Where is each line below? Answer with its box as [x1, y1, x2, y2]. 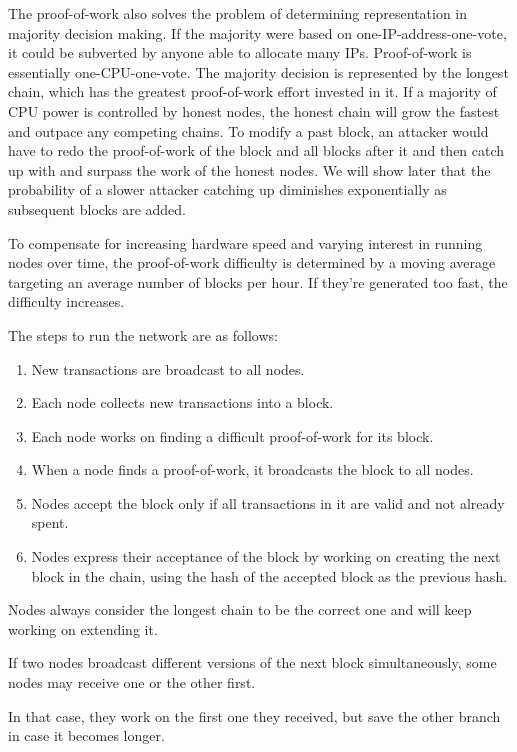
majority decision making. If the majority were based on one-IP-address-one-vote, [8, 22, 507, 43]
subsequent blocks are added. [8, 198, 186, 219]
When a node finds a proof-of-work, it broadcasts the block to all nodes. [31, 459, 474, 480]
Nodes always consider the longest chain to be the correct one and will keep [8, 599, 472, 620]
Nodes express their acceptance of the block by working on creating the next [31, 546, 501, 567]
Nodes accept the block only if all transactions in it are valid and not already [31, 492, 505, 513]
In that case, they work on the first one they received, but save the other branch [8, 705, 501, 726]
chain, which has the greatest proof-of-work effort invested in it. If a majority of [8, 81, 497, 102]
